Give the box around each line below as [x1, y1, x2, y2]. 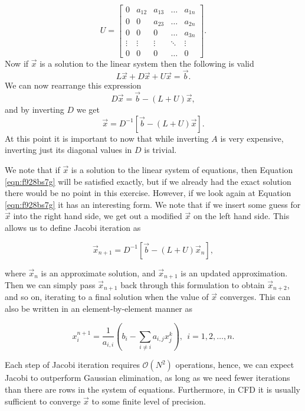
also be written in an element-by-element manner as [5, 302, 192, 314]
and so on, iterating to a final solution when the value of [5, 291, 209, 303]
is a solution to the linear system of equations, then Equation [71, 163, 293, 175]
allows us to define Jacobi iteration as [5, 221, 141, 233]
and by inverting [5, 103, 64, 116]
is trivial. [144, 143, 177, 156]
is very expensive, [220, 132, 284, 144]
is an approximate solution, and [41, 266, 156, 279]
